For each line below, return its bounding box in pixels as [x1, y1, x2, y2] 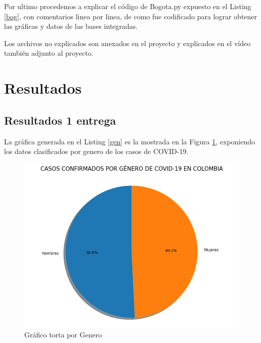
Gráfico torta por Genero [24, 329, 102, 339]
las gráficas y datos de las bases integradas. [4, 21, 138, 31]
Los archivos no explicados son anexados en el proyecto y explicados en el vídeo [4, 37, 251, 48]
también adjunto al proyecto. [4, 48, 94, 58]
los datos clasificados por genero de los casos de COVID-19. [4, 146, 189, 157]
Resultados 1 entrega [4, 112, 116, 128]
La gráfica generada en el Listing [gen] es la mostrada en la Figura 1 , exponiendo [4, 136, 255, 146]
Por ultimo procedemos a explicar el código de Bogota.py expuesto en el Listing [4, 1, 251, 11]
